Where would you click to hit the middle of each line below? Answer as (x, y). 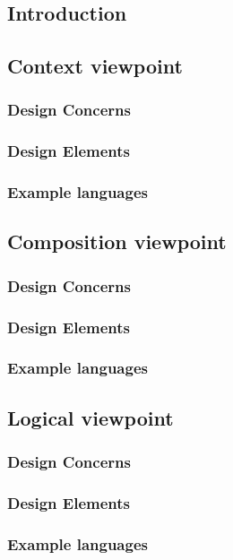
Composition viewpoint (117, 241)
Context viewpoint (95, 66)
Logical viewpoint (91, 417)
